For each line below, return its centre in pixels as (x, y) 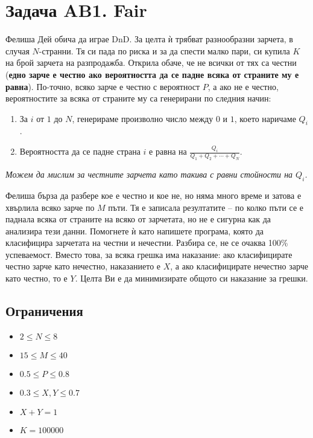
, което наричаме (265, 118)
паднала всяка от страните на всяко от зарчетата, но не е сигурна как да (138, 219)
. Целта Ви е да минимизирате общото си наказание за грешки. (191, 278)
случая (17, 50)
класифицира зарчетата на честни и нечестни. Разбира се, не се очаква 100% (147, 243)
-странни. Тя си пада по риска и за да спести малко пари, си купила (164, 50)
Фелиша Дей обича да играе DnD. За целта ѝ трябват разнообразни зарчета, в (149, 39)
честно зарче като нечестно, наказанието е (83, 266)
